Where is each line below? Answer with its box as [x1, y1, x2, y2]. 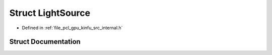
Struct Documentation [9, 38, 81, 46]
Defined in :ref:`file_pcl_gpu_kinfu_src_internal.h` [22, 25, 123, 31]
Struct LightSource [9, 7, 91, 18]
